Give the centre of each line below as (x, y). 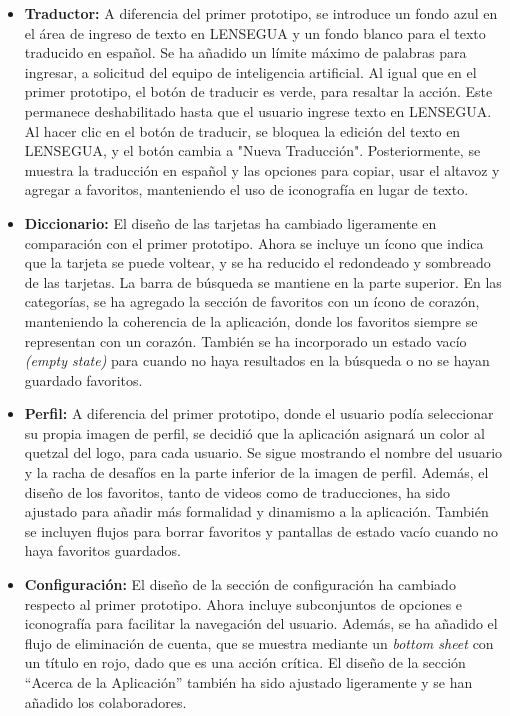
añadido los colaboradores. (105, 701)
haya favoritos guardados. (102, 550)
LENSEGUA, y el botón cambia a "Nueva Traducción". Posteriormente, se (252, 150)
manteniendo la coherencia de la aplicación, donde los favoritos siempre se (251, 320)
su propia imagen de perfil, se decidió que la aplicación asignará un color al (254, 432)
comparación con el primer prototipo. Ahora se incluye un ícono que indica (254, 242)
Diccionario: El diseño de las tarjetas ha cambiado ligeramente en (230, 222)
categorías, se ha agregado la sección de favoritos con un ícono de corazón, (252, 301)
